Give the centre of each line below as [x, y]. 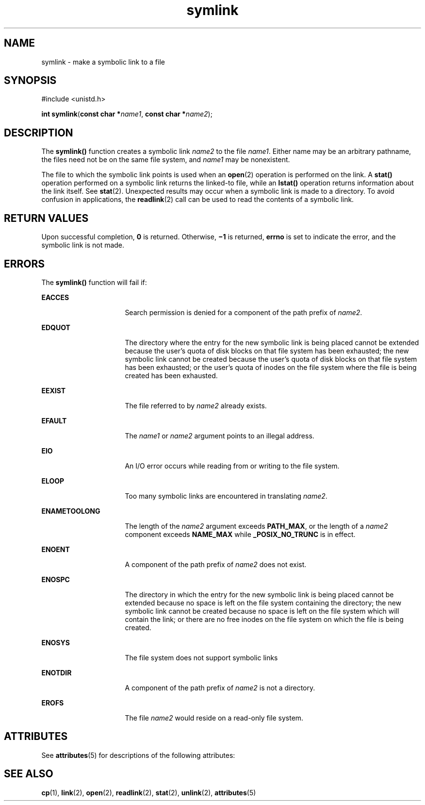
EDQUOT [56, 327]
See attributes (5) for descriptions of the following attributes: [138, 755]
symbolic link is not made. [83, 245]
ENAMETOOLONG [71, 511]
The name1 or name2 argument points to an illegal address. [220, 436]
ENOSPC [56, 579]
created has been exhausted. [171, 375]
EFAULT [54, 420]
